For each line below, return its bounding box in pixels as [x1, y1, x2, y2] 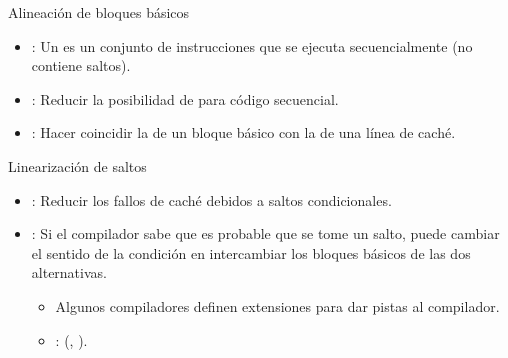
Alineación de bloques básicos [8, 2, 190, 22]
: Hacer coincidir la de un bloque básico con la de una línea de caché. [31, 122, 456, 143]
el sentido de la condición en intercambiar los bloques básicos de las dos [31, 242, 471, 263]
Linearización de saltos [8, 155, 147, 176]
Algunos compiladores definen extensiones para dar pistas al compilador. [55, 295, 500, 316]
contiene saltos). [31, 55, 131, 76]
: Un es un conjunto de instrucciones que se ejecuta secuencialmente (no [31, 35, 473, 56]
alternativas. [31, 262, 107, 283]
